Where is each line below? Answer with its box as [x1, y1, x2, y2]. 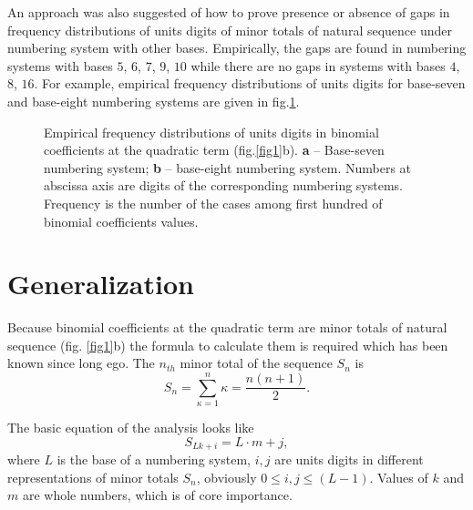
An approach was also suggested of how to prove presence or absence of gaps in [7, 3, 450, 21]
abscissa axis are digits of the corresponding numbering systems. [44, 176, 404, 195]
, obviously [196, 467, 257, 486]
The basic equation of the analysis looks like [7, 418, 254, 437]
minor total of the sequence [180, 353, 333, 372]
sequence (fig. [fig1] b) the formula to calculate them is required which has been [7, 335, 448, 354]
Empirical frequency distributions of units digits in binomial [44, 122, 379, 141]
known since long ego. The [7, 353, 155, 372]
